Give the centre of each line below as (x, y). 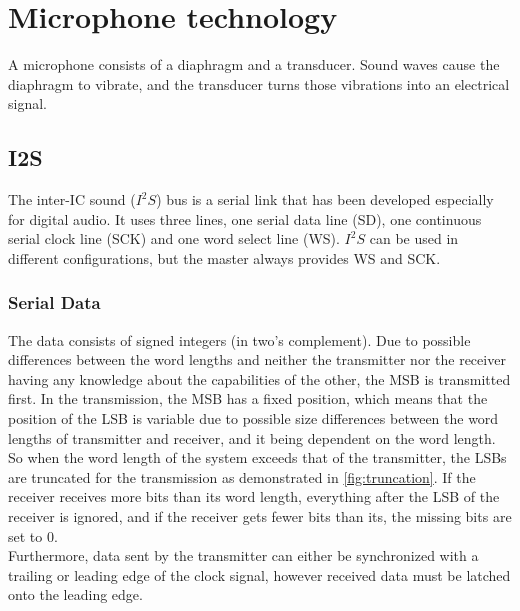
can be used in (414, 238)
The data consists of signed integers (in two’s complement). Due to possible (239, 339)
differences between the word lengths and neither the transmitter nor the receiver (257, 359)
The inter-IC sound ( (72, 199)
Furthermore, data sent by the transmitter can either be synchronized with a (243, 555)
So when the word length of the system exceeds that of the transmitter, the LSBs (257, 457)
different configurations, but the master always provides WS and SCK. (224, 257)
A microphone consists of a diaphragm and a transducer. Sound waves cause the (254, 64)
